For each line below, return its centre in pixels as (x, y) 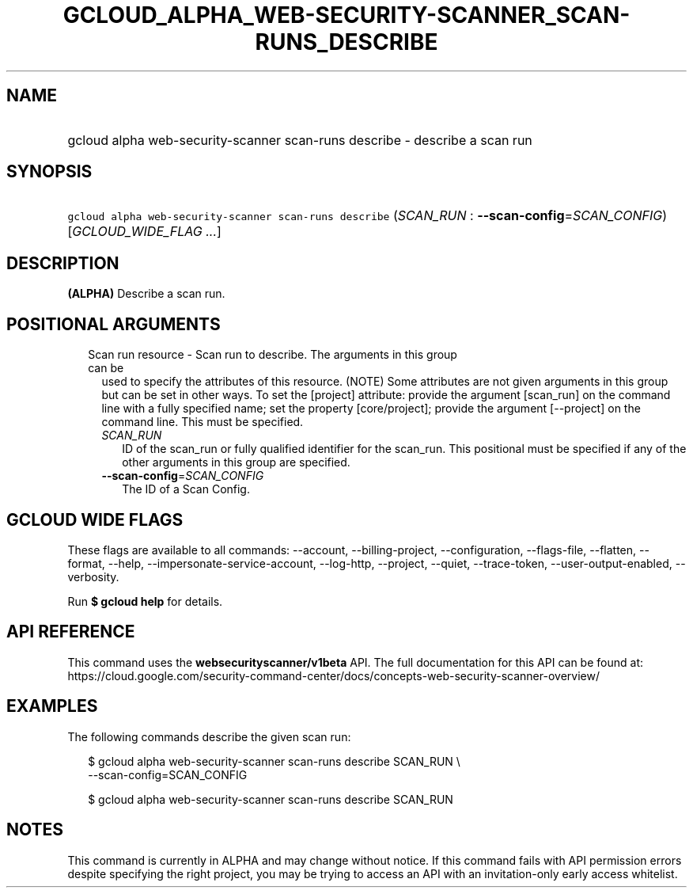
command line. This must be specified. (203, 422)
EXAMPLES (52, 706)
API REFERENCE (71, 632)
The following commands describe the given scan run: (209, 736)
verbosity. (93, 576)
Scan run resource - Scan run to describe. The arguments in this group (273, 355)
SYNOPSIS (49, 172)
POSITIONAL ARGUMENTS (114, 324)
